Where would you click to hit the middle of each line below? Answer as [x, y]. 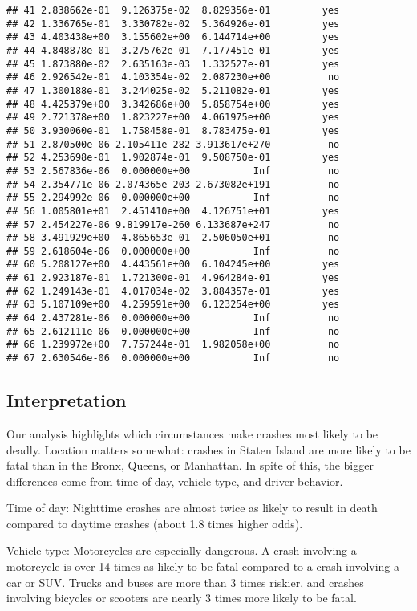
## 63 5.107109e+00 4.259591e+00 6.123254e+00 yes [173, 305]
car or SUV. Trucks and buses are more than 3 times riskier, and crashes [185, 582]
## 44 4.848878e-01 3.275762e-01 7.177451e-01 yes [173, 50]
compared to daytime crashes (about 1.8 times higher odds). [155, 523]
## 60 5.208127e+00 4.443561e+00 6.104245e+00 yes [173, 265]
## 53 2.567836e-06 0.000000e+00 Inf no [173, 171]
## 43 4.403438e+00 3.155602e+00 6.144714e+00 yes [173, 37]
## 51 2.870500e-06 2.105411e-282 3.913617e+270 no [173, 144]
